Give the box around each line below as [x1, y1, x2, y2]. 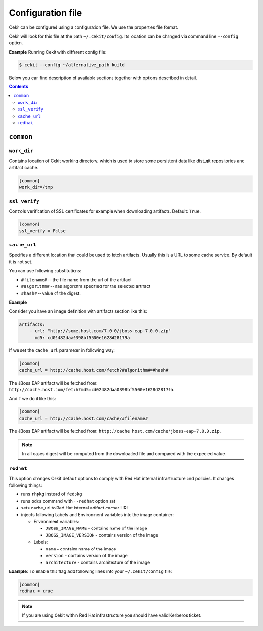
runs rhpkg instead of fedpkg [21, 491, 82, 497]
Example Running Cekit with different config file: [9, 49, 107, 55]
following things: [9, 482, 42, 488]
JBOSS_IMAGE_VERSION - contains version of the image [45, 532, 158, 538]
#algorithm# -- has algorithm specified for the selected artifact [21, 284, 150, 289]
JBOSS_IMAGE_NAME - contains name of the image [45, 525, 147, 531]
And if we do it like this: [9, 396, 56, 402]
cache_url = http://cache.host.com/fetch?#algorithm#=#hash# [19, 367, 169, 373]
